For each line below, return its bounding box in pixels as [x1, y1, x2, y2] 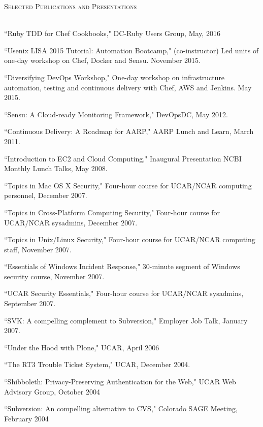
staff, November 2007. [4, 244, 72, 254]
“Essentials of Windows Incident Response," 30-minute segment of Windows [4, 261, 240, 272]
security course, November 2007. [4, 271, 105, 281]
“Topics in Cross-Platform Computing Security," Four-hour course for [4, 207, 220, 217]
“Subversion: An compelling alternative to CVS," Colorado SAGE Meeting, [4, 403, 238, 414]
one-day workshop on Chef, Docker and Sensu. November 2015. [4, 55, 201, 65]
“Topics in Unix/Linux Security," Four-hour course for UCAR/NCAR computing [4, 234, 255, 245]
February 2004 [4, 413, 49, 423]
